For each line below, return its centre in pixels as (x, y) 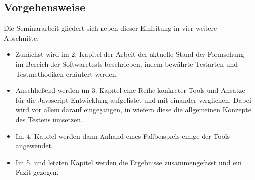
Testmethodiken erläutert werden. (67, 73)
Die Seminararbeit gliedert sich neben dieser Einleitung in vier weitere (111, 28)
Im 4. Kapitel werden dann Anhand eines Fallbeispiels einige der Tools (123, 136)
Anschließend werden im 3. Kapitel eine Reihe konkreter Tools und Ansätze (130, 90)
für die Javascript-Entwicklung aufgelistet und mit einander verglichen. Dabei (133, 100)
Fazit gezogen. (37, 172)
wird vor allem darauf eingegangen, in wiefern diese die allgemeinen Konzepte (133, 110)
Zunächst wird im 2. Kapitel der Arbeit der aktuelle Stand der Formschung (130, 54)
